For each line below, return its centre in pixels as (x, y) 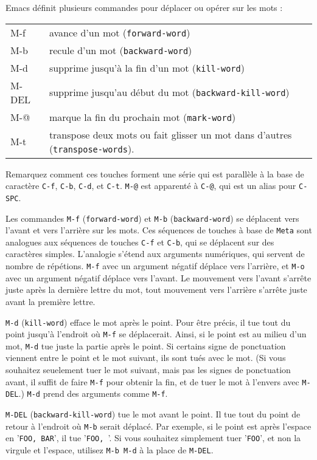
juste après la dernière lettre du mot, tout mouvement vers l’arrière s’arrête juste (156, 290)
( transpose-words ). (92, 148)
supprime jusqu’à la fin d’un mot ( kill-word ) (147, 67)
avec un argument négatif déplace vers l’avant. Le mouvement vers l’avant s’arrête (158, 277)
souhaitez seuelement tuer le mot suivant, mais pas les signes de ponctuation (148, 370)
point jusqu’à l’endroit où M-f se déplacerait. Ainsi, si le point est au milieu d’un (156, 334)
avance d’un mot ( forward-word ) (120, 32)
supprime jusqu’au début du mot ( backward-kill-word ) (169, 92)
